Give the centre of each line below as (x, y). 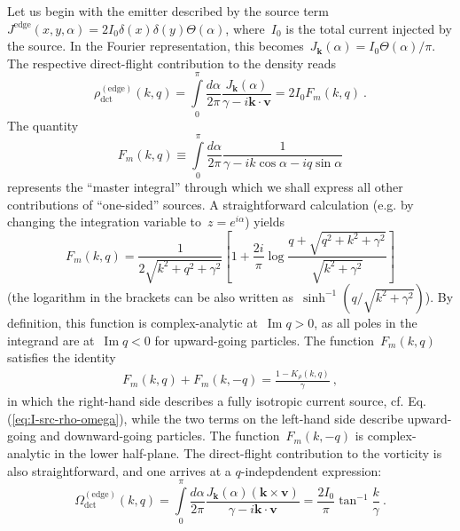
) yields (265, 222)
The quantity (43, 125)
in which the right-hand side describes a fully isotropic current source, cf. (206, 401)
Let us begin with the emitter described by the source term (168, 11)
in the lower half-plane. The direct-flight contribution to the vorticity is (248, 453)
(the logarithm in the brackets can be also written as (151, 296)
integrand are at (51, 340)
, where (245, 28)
